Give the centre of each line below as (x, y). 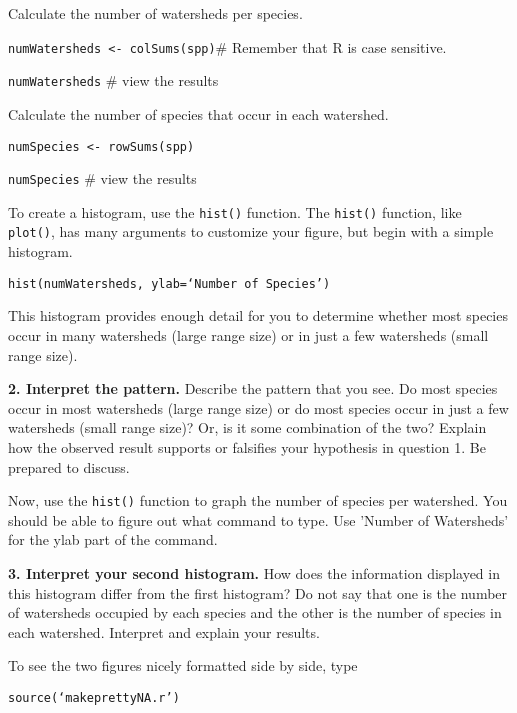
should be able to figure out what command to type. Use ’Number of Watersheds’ (258, 519)
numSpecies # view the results (102, 178)
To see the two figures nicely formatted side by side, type (183, 665)
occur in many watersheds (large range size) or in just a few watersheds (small (248, 334)
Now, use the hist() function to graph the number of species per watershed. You (258, 500)
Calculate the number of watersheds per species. (155, 13)
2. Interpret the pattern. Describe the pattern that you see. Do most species (253, 388)
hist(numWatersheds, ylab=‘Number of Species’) (169, 283)
